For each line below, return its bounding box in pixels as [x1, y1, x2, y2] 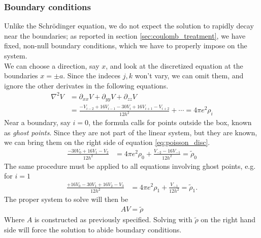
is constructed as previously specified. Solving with [34, 214, 192, 225]
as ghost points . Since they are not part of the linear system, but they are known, [4, 127, 257, 137]
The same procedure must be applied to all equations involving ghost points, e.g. [4, 160, 256, 171]
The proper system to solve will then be [4, 194, 128, 204]
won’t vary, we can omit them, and [135, 70, 244, 81]
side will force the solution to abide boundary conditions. [4, 224, 182, 234]
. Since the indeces [63, 70, 121, 81]
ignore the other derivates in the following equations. [4, 80, 169, 91]
